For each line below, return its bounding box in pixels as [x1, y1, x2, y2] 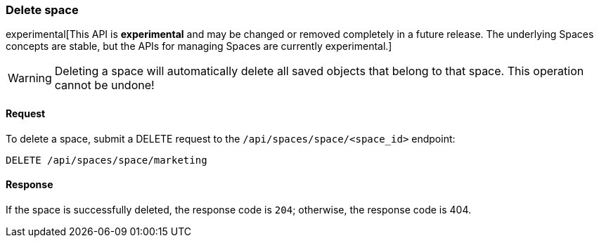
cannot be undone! [54, 78, 155, 93]
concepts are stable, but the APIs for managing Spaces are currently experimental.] [6, 40, 392, 53]
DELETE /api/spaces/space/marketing [6, 154, 207, 166]
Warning [8, 71, 52, 86]
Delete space [6, 3, 79, 17]
